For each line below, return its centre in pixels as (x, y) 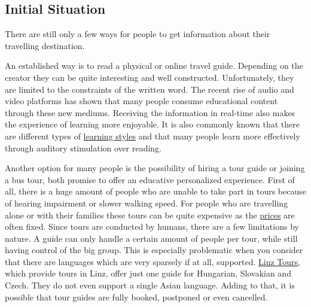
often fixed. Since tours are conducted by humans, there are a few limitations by (152, 227)
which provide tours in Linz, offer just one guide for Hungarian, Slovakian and (148, 273)
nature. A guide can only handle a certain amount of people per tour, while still (151, 238)
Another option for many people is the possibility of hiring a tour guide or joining (155, 168)
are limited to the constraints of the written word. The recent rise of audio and (150, 89)
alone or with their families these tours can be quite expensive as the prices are (150, 215)
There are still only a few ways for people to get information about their (138, 34)
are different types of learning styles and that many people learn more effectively (153, 136)
